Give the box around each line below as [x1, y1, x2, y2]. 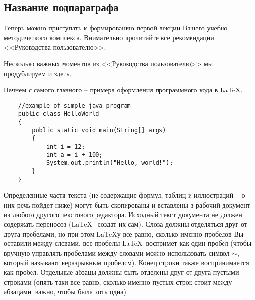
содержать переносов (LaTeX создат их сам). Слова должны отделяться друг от [4, 219, 247, 229]
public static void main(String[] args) [32, 126, 166, 134]
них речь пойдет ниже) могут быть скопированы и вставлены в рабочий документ [4, 199, 250, 210]
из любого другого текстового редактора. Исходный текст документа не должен [4, 209, 242, 219]
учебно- [207, 23, 230, 33]
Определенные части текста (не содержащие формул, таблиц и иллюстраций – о [4, 190, 245, 200]
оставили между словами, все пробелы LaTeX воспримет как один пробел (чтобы [4, 238, 252, 248]
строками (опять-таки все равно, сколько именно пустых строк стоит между [4, 276, 232, 287]
